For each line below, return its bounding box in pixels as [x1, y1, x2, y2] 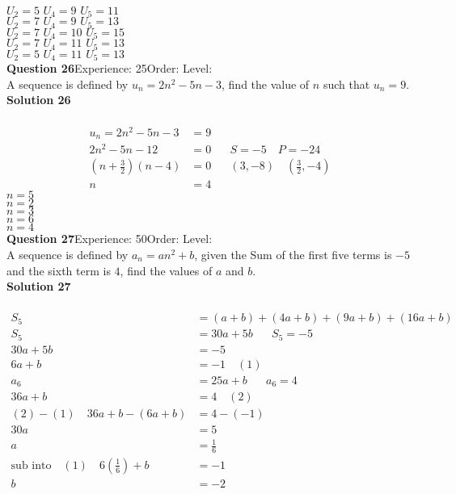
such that [323, 75, 370, 92]
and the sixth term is [6, 262, 111, 278]
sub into [11, 459, 52, 471]
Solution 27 [6, 278, 71, 295]
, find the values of [120, 262, 213, 278]
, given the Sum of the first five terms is [194, 245, 392, 262]
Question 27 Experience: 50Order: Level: [6, 230, 213, 247]
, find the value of [222, 75, 310, 92]
